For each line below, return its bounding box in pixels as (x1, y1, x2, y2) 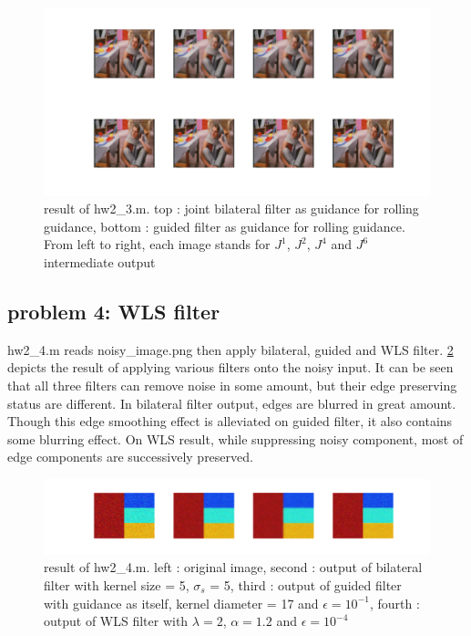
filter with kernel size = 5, (44, 575, 189, 594)
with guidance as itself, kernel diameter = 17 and (44, 593, 319, 612)
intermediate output (44, 252, 156, 271)
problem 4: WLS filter (7, 297, 220, 325)
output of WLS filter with (44, 611, 189, 631)
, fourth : (369, 593, 420, 612)
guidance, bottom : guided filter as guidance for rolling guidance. (44, 216, 405, 235)
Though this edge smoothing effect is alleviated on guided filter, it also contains (7, 412, 453, 431)
